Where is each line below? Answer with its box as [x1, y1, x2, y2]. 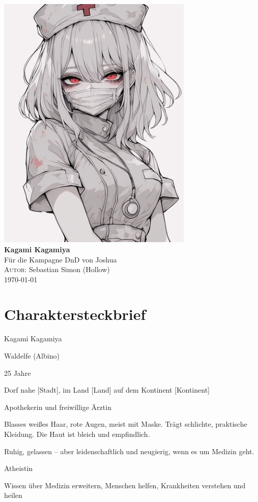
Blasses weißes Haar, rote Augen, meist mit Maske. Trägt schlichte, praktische [4, 419, 247, 429]
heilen [4, 490, 22, 500]
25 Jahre [4, 367, 31, 378]
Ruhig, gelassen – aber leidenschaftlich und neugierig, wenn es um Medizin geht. [4, 446, 254, 456]
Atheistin [4, 463, 33, 474]
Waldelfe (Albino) [4, 350, 60, 361]
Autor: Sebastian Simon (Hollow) [4, 264, 110, 275]
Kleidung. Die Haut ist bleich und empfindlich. [4, 428, 150, 439]
